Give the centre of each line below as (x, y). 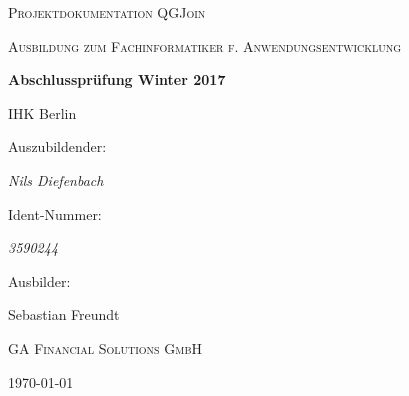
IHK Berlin (42, 112)
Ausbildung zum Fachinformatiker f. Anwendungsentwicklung (205, 45)
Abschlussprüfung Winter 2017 (117, 79)
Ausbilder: (39, 280)
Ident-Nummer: (55, 213)
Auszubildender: (57, 146)
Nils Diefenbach (56, 179)
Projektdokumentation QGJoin (107, 12)
